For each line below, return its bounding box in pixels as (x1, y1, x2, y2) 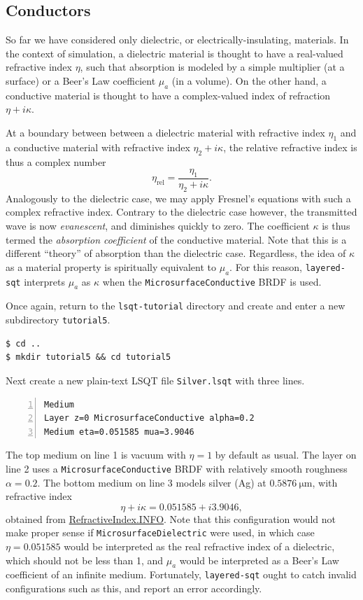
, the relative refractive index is (223, 139, 357, 154)
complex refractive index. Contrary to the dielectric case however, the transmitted (6, 204, 357, 219)
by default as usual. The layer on (215, 447, 357, 462)
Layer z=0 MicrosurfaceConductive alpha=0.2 (44, 413, 255, 424)
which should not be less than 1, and (6, 552, 164, 567)
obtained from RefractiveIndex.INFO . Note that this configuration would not (6, 511, 336, 526)
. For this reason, (229, 259, 302, 274)
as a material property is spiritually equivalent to (6, 259, 217, 274)
